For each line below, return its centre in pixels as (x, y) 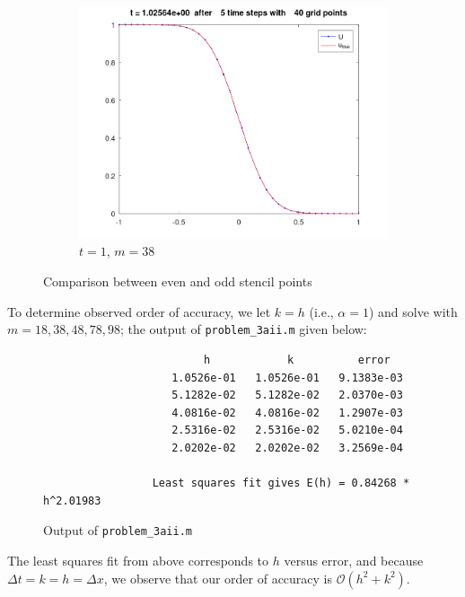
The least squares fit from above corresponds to (138, 560)
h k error (297, 360)
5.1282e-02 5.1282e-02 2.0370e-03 (287, 395)
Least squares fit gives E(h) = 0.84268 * (281, 483)
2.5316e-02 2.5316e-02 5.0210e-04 (287, 430)
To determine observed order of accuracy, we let (139, 311)
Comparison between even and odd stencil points (178, 281)
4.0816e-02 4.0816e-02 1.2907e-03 (287, 413)
